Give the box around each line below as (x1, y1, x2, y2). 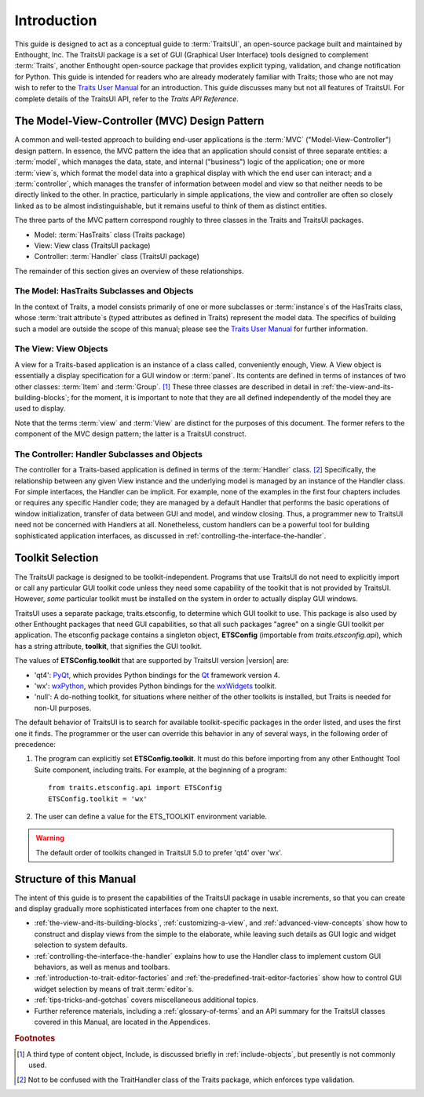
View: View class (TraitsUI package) (34, 240, 151, 250)
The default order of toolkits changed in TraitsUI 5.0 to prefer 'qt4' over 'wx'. (35, 847, 283, 857)
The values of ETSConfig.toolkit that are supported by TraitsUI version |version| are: (14, 656, 290, 665)
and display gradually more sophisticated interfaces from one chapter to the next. (14, 904, 279, 913)
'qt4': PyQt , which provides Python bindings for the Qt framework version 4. (34, 670, 280, 680)
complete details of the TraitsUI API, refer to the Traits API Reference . (14, 94, 239, 104)
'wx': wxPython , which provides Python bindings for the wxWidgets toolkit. (34, 681, 277, 691)
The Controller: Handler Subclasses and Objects (14, 448, 203, 459)
